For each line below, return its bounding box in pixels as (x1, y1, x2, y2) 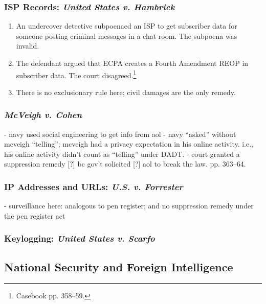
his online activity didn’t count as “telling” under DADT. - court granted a (4, 148, 240, 159)
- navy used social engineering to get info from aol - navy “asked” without (4, 128, 236, 139)
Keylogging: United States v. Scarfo (4, 232, 155, 245)
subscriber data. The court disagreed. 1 (16, 68, 137, 80)
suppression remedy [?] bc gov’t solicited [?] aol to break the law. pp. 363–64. (4, 158, 246, 169)
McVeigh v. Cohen (4, 108, 82, 121)
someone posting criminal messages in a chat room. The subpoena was (16, 30, 237, 41)
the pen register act (4, 210, 65, 221)
